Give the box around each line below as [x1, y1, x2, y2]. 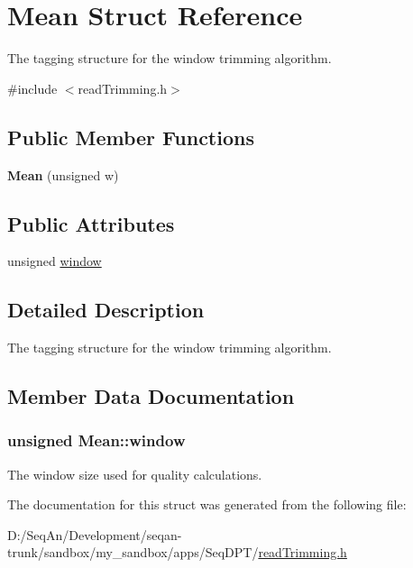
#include [7, 78, 58, 97]
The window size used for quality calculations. [7, 464, 262, 483]
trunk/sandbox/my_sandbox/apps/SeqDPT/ [7, 543, 259, 562]
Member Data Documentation [7, 382, 295, 410]
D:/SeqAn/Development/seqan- [7, 525, 182, 544]
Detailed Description [7, 296, 205, 324]
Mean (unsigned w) [7, 165, 119, 184]
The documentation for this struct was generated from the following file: [7, 495, 407, 514]
